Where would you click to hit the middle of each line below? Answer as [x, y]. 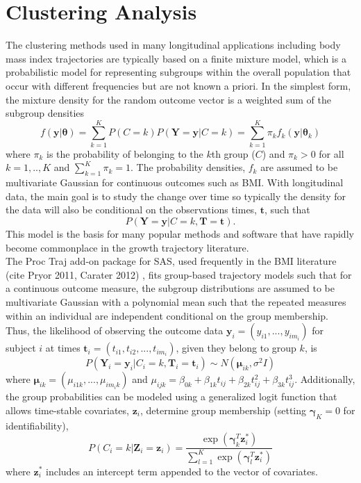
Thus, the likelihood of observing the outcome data [115, 330]
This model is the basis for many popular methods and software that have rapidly [180, 233]
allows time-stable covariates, [67, 410]
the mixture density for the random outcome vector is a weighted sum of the [168, 99]
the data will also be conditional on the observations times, [132, 210]
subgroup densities [45, 113]
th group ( [233, 153]
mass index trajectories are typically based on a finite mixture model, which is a [176, 58]
